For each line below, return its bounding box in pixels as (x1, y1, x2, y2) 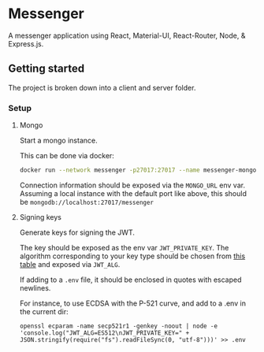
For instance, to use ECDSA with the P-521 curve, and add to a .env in (19, 298, 247, 308)
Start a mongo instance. (19, 135, 98, 146)
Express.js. (8, 39, 44, 48)
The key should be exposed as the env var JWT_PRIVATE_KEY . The (19, 243, 229, 252)
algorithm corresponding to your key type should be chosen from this (19, 251, 246, 261)
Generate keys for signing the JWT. (19, 228, 136, 237)
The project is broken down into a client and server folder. (8, 83, 196, 92)
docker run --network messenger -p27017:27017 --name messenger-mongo (19, 166, 257, 174)
